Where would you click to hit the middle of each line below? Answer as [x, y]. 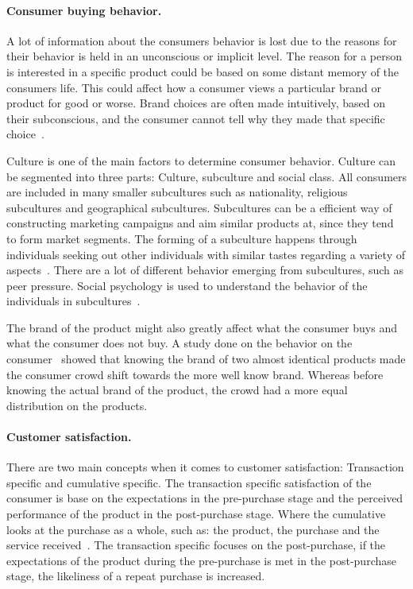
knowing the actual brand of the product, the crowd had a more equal [177, 390]
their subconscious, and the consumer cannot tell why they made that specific [196, 118]
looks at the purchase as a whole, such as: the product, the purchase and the [193, 529]
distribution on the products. [77, 405]
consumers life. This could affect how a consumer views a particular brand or [194, 87]
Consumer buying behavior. [84, 10]
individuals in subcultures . [73, 301]
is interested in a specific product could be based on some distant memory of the [203, 71]
